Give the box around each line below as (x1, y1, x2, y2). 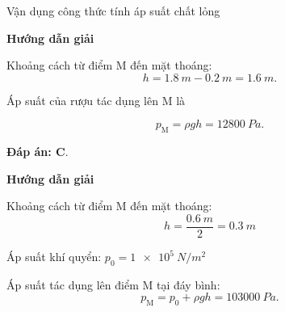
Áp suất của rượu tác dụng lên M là (6, 91, 186, 108)
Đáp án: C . (6, 143, 69, 160)
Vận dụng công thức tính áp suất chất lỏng (6, 2, 220, 19)
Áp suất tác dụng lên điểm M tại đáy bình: (6, 276, 220, 293)
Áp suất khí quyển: (6, 248, 102, 265)
